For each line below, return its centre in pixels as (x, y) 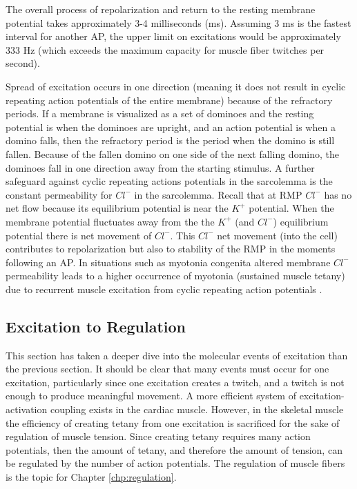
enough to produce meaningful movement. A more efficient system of (151, 396)
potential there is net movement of (79, 235)
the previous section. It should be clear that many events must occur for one (167, 369)
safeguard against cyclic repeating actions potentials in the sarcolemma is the (169, 181)
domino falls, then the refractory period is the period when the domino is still (170, 140)
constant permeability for (59, 194)
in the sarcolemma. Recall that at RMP (218, 194)
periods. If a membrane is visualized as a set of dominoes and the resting (160, 113)
